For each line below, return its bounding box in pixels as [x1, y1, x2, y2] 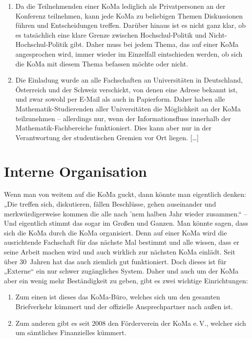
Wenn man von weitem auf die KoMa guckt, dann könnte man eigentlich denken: [4, 189, 246, 199]
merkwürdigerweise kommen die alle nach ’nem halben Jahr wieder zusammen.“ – [4, 208, 248, 218]
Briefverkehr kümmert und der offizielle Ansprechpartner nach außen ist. [15, 301, 233, 311]
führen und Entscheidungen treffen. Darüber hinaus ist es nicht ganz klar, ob [15, 20, 246, 30]
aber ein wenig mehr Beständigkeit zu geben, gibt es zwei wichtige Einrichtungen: [4, 275, 248, 285]
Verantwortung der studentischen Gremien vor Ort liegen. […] [15, 132, 199, 142]
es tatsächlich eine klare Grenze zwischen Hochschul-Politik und [15, 29, 207, 40]
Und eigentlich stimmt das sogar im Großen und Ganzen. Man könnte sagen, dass [4, 218, 249, 228]
